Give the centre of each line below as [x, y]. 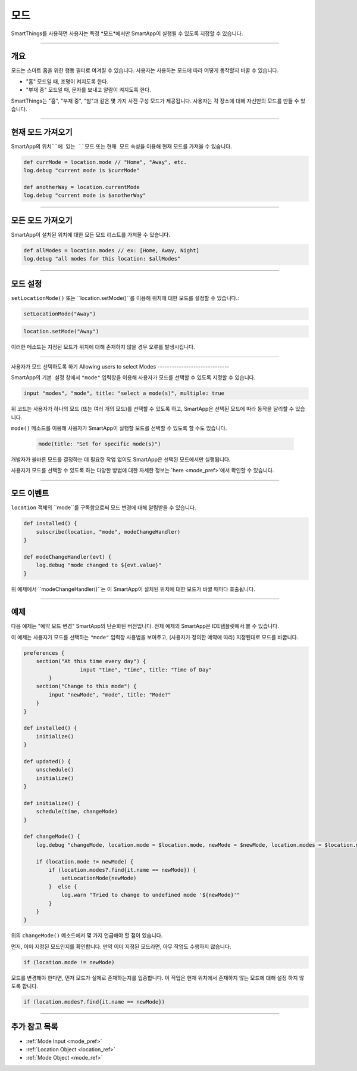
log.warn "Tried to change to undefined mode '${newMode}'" [151, 895]
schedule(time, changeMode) [77, 812]
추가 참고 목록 [35, 1027]
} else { [63, 886]
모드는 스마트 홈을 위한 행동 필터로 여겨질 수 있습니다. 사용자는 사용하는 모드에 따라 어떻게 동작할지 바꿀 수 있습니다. [145, 70]
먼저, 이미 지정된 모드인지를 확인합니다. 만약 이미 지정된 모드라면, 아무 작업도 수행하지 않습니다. [121, 946]
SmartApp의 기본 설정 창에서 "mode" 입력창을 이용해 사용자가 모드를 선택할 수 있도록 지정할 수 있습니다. [133, 377]
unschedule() [55, 770]
